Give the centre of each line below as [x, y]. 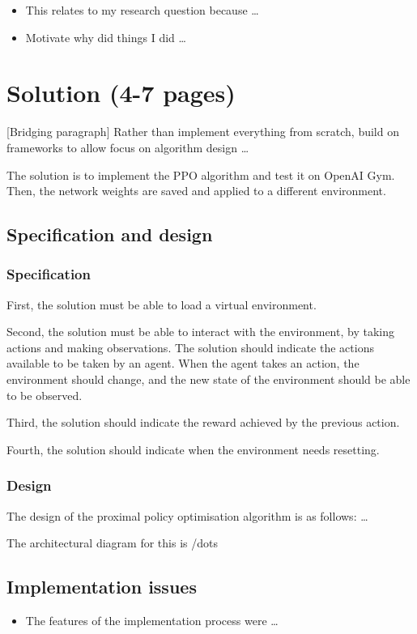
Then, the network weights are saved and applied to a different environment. [196, 191]
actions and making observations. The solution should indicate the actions [190, 347]
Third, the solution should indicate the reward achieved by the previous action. [203, 422]
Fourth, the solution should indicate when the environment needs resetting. [193, 449]
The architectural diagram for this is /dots [112, 543]
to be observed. [45, 395]
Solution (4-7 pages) [121, 93]
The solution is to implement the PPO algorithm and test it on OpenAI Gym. [201, 174]
